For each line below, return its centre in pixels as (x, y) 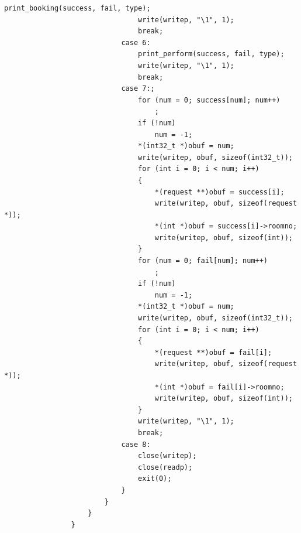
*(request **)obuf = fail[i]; (213, 352)
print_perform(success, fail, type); (211, 54)
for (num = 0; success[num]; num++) (209, 100)
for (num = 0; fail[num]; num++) (203, 261)
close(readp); (165, 467)
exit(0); (155, 479)
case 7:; (138, 89)
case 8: (136, 444)
